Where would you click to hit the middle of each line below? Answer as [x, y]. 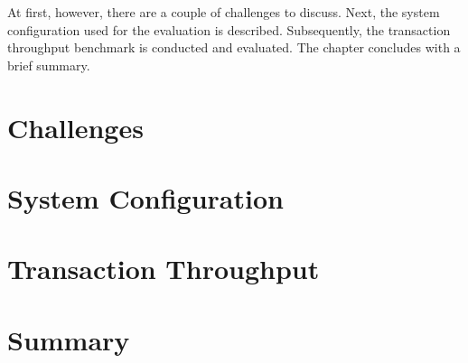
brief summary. [49, 65]
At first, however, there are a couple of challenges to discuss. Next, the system [224, 12]
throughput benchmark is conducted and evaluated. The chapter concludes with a [234, 47]
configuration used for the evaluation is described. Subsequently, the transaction [229, 29]
